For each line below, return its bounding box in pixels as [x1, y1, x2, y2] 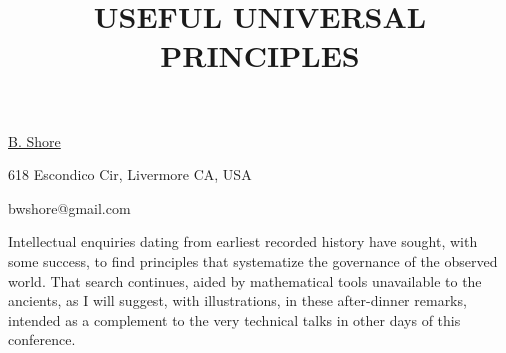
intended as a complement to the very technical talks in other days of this [8, 309, 461, 330]
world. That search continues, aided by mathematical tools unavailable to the [8, 270, 482, 291]
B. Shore [8, 130, 61, 151]
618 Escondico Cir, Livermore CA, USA [8, 164, 252, 185]
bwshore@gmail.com [8, 197, 131, 218]
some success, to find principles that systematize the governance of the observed [8, 250, 498, 271]
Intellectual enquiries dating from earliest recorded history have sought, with [8, 231, 478, 252]
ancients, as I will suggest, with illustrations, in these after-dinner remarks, [8, 290, 467, 311]
